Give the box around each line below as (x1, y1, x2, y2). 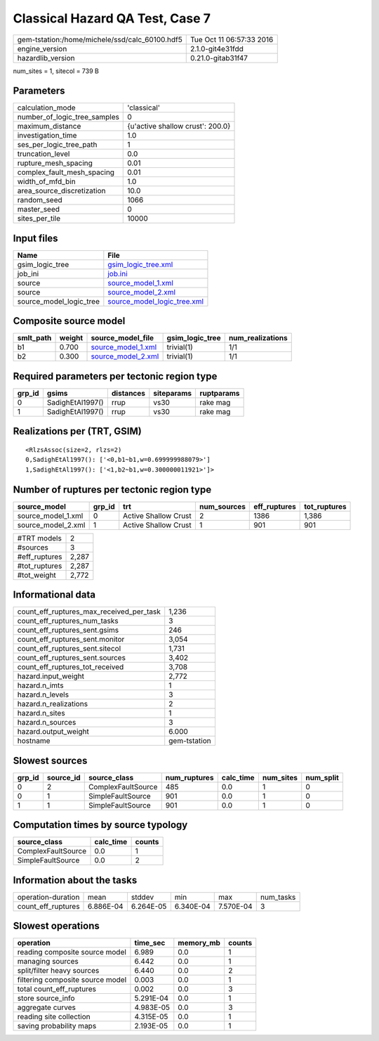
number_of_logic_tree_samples (17, 112, 119, 122)
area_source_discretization (17, 186, 106, 196)
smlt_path (17, 333, 52, 343)
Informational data (13, 589, 96, 601)
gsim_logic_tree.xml (107, 259, 173, 269)
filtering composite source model (17, 975, 127, 985)
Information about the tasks (13, 874, 138, 886)
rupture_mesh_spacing (17, 158, 93, 168)
